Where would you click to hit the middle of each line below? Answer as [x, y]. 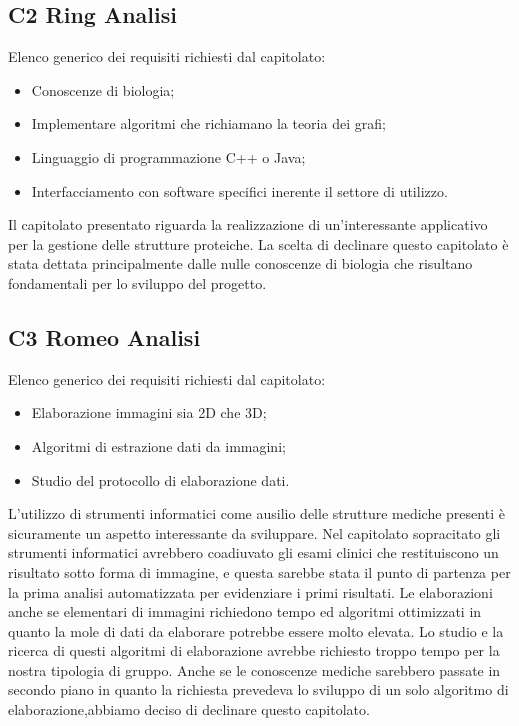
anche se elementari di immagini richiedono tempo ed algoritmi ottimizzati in [245, 611]
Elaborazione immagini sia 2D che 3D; [149, 412]
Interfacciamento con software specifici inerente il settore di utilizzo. [239, 190]
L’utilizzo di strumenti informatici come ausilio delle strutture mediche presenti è [256, 513]
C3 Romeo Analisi [104, 336]
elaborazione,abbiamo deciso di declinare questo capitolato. [189, 709]
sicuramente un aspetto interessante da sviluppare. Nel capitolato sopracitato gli [254, 532]
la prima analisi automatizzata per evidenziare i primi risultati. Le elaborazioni [250, 591]
